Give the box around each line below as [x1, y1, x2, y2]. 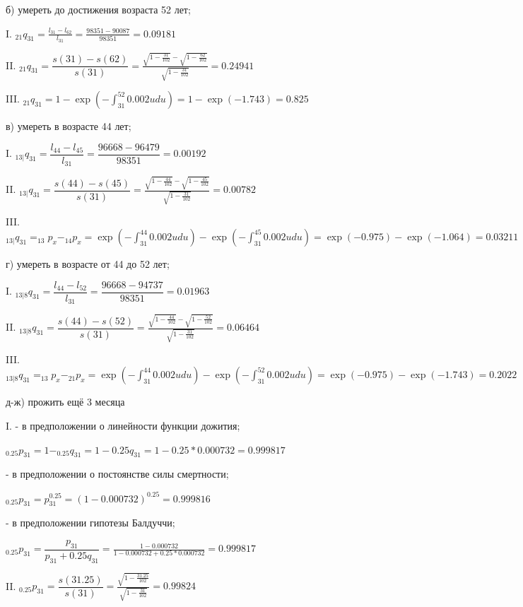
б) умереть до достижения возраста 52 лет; [6, 2, 191, 16]
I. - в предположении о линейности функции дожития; [6, 418, 240, 433]
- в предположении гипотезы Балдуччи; [6, 515, 175, 530]
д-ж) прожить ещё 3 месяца [6, 394, 125, 409]
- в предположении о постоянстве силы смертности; [6, 466, 229, 481]
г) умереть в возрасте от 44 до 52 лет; [6, 257, 170, 271]
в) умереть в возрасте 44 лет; [6, 119, 131, 134]
